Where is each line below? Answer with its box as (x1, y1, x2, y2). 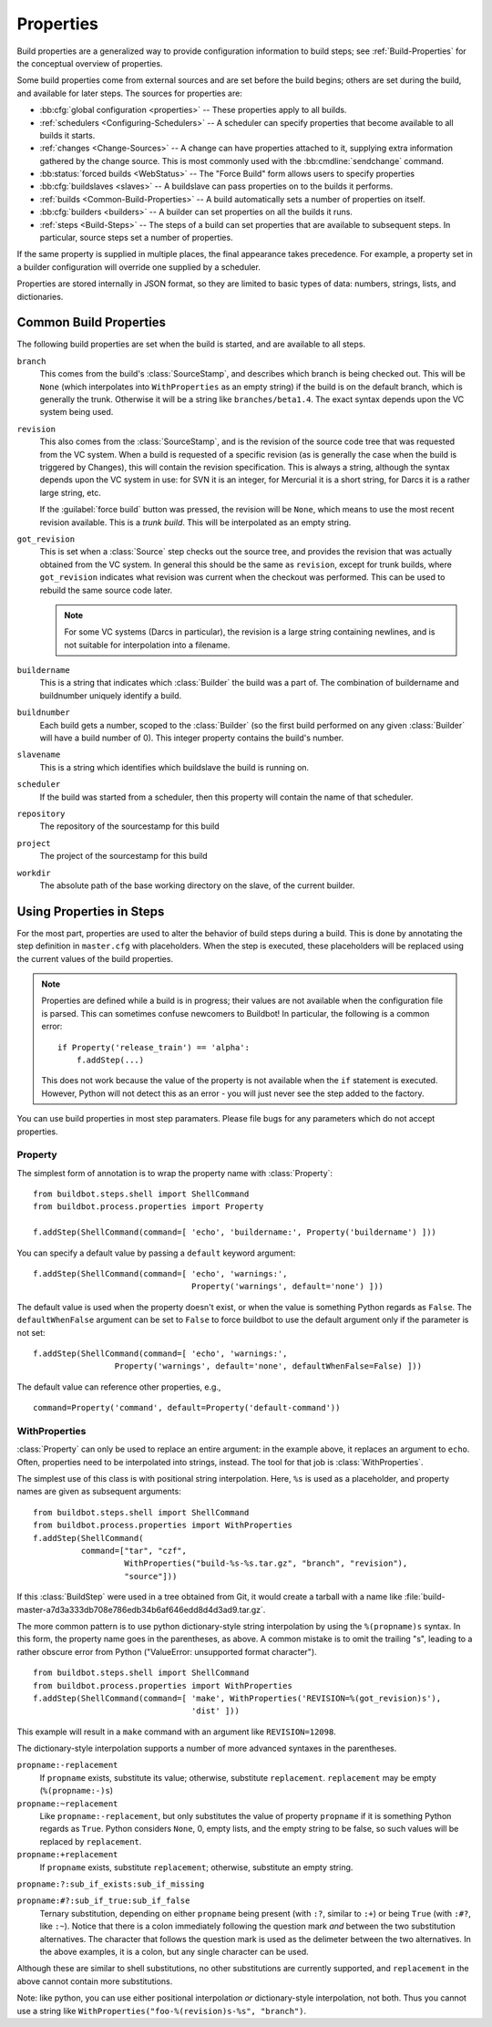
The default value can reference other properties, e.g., (16, 1381, 221, 1392)
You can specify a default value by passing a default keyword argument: (16, 1247, 296, 1258)
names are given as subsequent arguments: (16, 1486, 181, 1497)
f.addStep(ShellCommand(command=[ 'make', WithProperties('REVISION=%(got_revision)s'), (33, 1692, 442, 1703)
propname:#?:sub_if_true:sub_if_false (16, 1896, 190, 1906)
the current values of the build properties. (16, 953, 173, 964)
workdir (16, 867, 52, 878)
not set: (16, 1327, 46, 1338)
